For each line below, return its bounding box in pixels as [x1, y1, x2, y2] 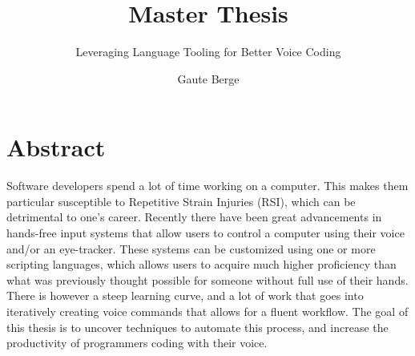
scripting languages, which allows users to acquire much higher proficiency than [6, 256, 397, 273]
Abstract [6, 131, 106, 164]
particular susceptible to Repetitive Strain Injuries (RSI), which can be [6, 192, 356, 209]
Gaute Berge [177, 70, 240, 87]
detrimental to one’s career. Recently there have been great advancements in [6, 208, 382, 225]
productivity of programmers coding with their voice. [6, 334, 268, 351]
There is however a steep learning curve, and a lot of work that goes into [6, 287, 364, 304]
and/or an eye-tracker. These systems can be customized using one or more [6, 240, 376, 257]
